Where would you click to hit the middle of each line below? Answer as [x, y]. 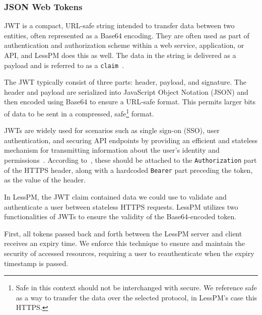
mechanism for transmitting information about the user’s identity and [112, 150]
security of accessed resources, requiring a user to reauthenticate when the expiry [129, 253]
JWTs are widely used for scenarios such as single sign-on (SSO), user [112, 130]
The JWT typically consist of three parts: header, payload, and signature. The [125, 82]
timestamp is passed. [36, 263]
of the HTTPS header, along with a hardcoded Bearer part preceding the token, [128, 170]
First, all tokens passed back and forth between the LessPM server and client [123, 233]
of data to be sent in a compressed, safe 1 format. [79, 113]
